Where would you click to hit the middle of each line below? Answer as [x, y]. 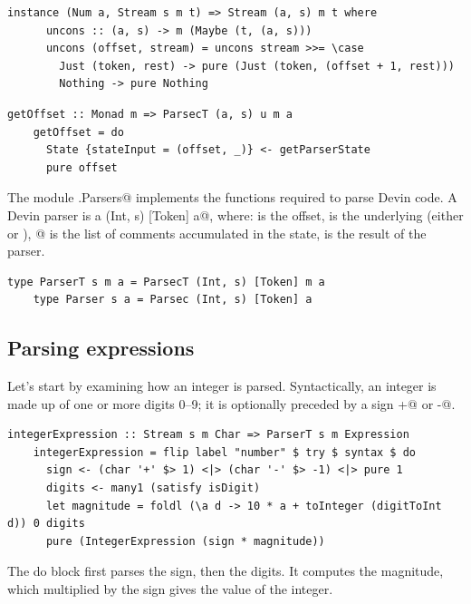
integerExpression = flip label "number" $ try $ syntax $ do [225, 452]
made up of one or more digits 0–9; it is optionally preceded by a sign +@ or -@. [231, 403]
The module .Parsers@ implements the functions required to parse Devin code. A [232, 197]
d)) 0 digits [46, 524]
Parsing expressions [101, 348]
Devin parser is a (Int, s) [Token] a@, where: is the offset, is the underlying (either [235, 214]
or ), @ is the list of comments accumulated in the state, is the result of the [217, 233]
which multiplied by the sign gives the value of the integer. [170, 589]
